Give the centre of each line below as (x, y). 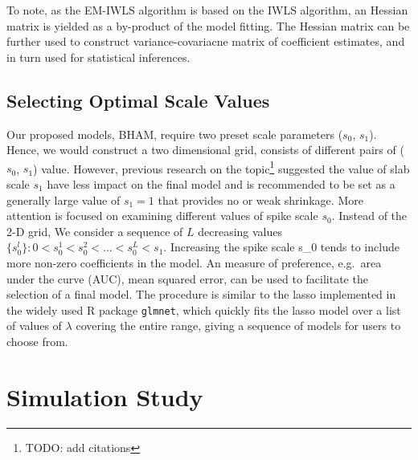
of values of (34, 326)
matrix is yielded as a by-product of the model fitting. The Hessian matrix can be (208, 25)
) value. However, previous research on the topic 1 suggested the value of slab (221, 167)
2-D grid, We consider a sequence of (95, 231)
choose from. (37, 342)
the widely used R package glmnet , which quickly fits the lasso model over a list (204, 309)
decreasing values (240, 231)
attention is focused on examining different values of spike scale (162, 216)
